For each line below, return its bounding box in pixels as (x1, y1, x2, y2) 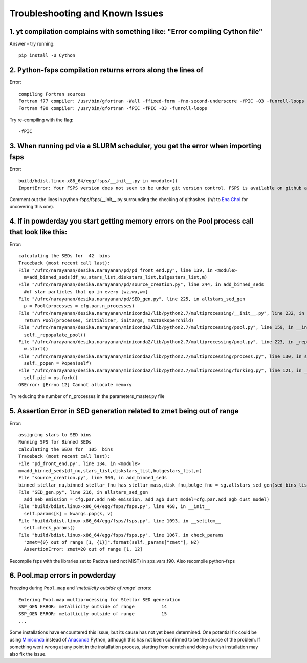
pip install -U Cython (18, 53, 76, 58)
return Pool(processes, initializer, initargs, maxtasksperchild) (24, 317, 194, 323)
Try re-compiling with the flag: (9, 117, 74, 123)
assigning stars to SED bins (18, 432, 92, 437)
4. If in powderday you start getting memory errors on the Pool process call (9, 217, 254, 226)
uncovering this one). (9, 204, 55, 210)
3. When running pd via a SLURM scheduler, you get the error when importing (9, 142, 262, 150)
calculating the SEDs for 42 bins (18, 253, 111, 259)
